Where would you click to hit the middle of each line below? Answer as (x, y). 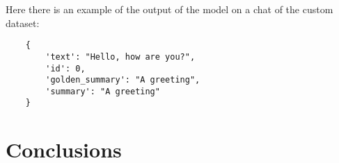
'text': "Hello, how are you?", (120, 57)
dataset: (23, 23)
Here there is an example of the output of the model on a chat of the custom (169, 9)
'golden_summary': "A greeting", (123, 80)
